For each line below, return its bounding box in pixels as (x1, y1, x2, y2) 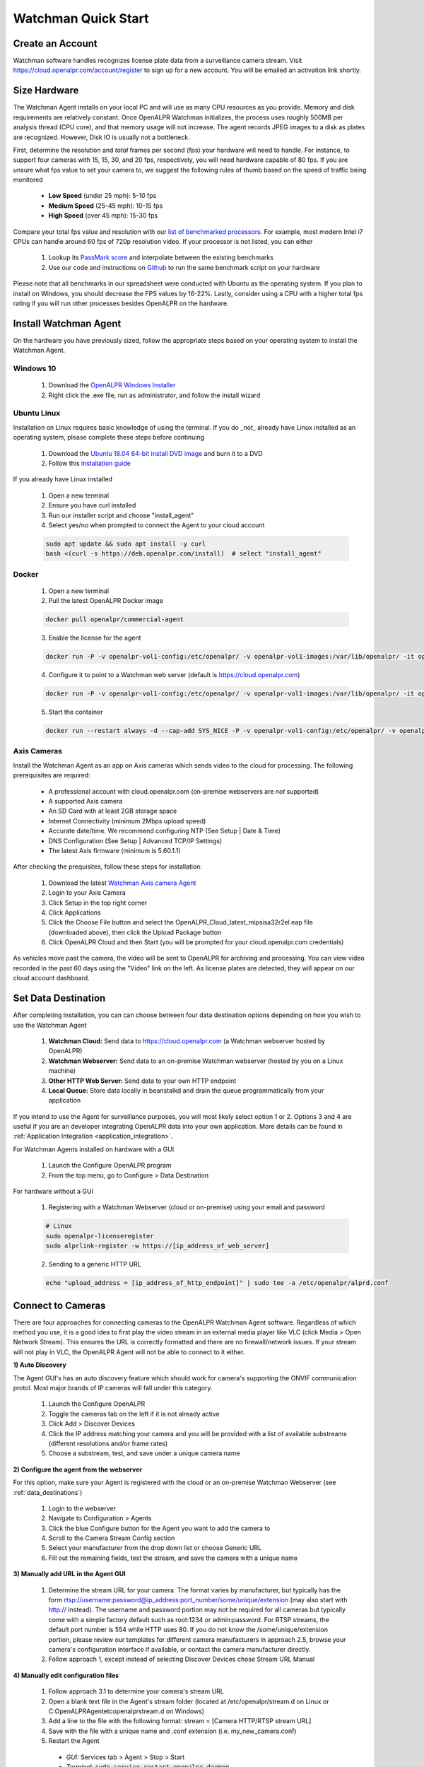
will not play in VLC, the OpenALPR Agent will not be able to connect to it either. (13, 1347, 245, 1356)
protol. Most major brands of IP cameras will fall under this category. (13, 1384, 213, 1392)
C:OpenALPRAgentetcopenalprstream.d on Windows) (48, 1707, 205, 1715)
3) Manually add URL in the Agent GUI (13, 1570, 126, 1578)
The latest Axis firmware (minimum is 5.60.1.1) (48, 846, 181, 855)
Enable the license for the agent (48, 633, 141, 642)
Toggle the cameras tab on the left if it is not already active (48, 1409, 220, 1418)
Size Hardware (13, 85, 79, 97)
